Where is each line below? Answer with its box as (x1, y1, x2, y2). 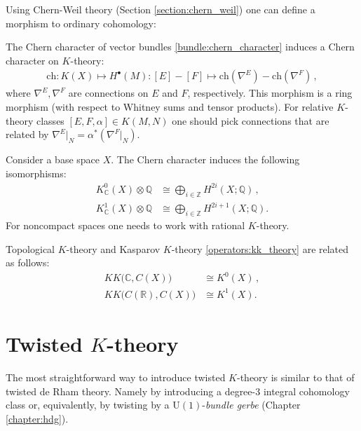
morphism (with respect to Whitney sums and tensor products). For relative (6, 100, 334, 114)
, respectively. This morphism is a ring (187, 85, 353, 100)
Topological (6, 241, 55, 256)
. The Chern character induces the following (111, 152, 300, 167)
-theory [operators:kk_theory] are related (171, 241, 349, 256)
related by (6, 127, 49, 142)
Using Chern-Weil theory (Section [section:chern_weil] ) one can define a (6, 2, 315, 16)
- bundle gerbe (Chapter (202, 397, 301, 412)
